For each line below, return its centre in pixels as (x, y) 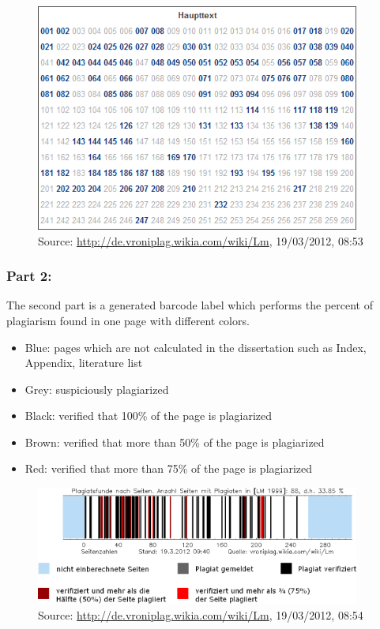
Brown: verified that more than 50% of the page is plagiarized (175, 442)
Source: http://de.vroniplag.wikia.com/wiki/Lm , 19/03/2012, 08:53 (201, 240)
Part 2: (29, 276)
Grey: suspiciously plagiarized (97, 389)
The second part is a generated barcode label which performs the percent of (190, 305)
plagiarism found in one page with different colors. (128, 320)
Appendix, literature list (84, 363)
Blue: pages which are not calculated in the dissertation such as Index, (196, 347)
